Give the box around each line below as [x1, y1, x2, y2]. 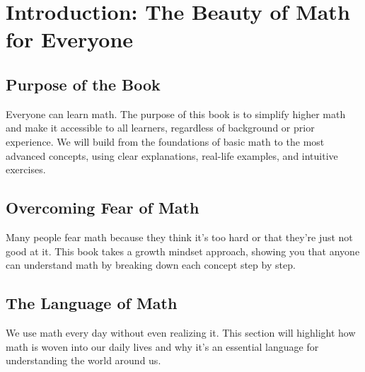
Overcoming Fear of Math [6, 197, 199, 219]
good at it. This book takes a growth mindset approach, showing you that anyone [6, 243, 360, 258]
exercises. [6, 162, 46, 177]
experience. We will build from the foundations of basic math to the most [6, 134, 325, 149]
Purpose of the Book [6, 73, 161, 95]
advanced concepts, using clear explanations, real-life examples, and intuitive [6, 148, 338, 163]
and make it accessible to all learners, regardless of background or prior [6, 120, 315, 135]
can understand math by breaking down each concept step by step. [6, 257, 296, 272]
